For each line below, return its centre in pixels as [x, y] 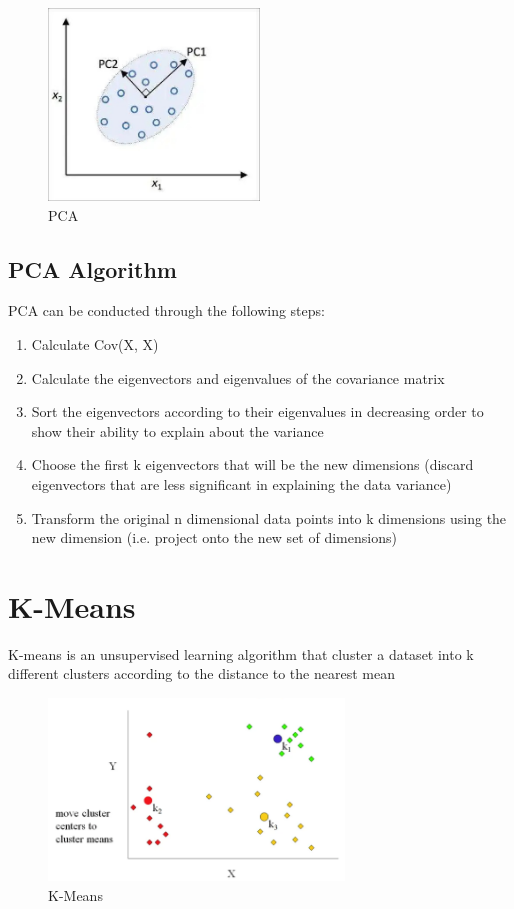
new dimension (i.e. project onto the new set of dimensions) [214, 537]
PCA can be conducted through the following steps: [166, 310]
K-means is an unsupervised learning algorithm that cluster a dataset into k [241, 653]
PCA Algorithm [92, 268]
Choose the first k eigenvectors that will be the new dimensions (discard [252, 464]
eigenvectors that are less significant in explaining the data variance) [241, 483]
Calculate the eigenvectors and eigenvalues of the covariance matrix [238, 377]
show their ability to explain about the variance [177, 430]
